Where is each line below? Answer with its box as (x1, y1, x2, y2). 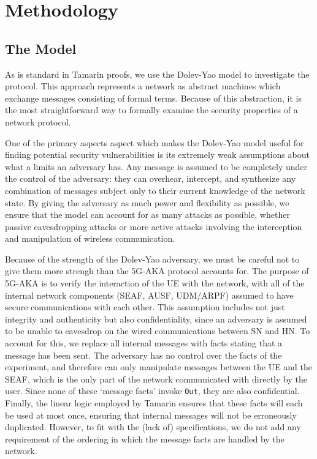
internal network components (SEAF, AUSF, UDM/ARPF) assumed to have (5, 288, 294, 301)
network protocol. (5, 115, 71, 128)
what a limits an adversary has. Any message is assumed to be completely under (5, 160, 308, 173)
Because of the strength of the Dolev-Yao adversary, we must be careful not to (5, 252, 300, 265)
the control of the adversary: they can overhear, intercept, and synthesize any (5, 172, 296, 185)
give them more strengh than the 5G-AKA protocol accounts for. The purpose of (5, 264, 309, 277)
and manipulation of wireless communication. (5, 232, 175, 245)
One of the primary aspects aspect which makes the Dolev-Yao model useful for (5, 136, 304, 149)
